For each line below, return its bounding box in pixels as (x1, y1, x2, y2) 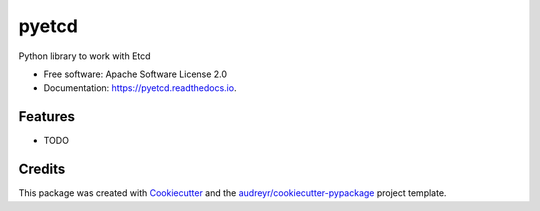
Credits (18, 161, 66, 178)
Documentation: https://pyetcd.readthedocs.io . (43, 82, 237, 94)
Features (18, 108, 75, 125)
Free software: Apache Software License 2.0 (43, 68, 228, 80)
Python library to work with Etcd (18, 50, 151, 62)
